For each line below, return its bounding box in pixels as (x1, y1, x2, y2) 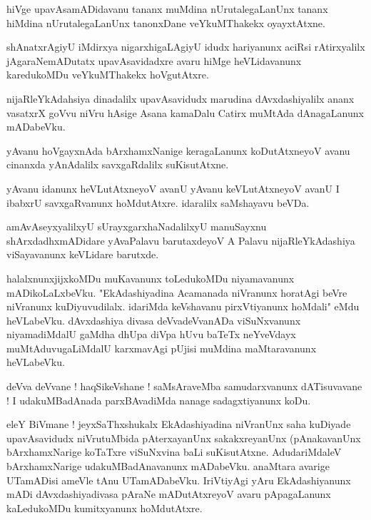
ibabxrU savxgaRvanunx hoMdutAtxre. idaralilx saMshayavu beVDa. (6, 195, 310, 210)
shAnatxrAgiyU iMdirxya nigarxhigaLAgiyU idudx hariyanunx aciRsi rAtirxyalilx (6, 39, 365, 54)
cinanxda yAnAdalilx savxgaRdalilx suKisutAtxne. (6, 157, 229, 172)
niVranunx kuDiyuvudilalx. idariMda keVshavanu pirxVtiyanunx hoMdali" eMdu (6, 299, 360, 314)
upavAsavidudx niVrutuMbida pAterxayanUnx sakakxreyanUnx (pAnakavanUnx (6, 430, 361, 445)
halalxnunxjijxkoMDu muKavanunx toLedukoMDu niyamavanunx (6, 270, 295, 285)
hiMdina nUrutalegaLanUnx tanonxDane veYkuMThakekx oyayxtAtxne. (6, 15, 325, 30)
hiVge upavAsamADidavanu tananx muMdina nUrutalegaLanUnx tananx (6, 1, 328, 16)
